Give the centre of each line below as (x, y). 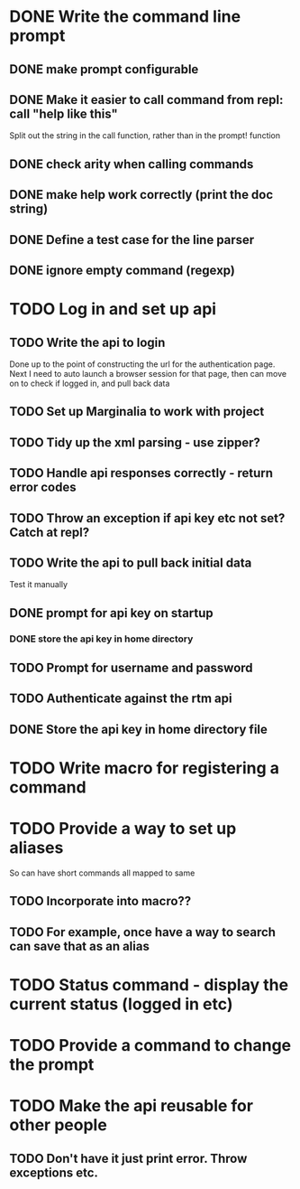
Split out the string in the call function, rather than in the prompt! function (145, 136)
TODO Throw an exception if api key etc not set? (147, 518)
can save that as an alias (80, 946)
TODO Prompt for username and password (132, 668)
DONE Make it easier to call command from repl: (146, 100)
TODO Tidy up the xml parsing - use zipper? (135, 442)
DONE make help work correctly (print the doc (141, 195)
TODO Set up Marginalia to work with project (137, 412)
